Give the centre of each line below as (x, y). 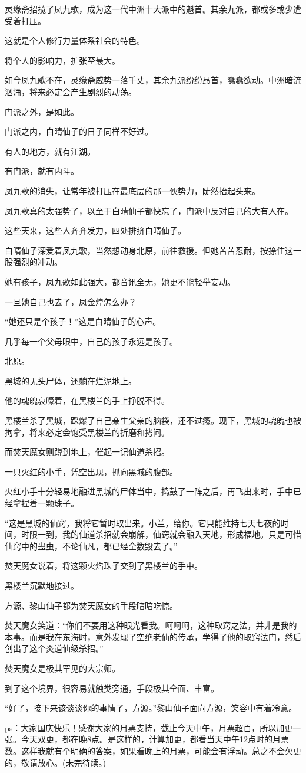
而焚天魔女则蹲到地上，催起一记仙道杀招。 (87, 452)
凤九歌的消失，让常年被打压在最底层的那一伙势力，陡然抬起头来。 (132, 190)
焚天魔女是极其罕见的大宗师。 (62, 668)
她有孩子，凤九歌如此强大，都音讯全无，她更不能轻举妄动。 (120, 281)
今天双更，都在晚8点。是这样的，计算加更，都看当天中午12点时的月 (151, 739)
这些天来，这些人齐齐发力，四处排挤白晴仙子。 (95, 230)
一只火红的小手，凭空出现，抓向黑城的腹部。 (91, 471)
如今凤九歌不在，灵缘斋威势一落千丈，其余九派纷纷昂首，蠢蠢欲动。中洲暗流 (153, 80)
